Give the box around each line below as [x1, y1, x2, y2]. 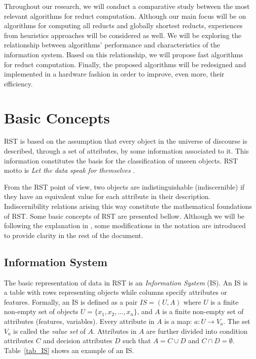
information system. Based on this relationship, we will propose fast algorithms [4, 49, 243, 59]
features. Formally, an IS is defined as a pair [4, 296, 138, 307]
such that [122, 335, 151, 346]
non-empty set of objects [4, 306, 78, 317]
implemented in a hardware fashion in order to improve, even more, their [4, 69, 224, 79]
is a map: [164, 316, 192, 326]
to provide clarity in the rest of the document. [4, 230, 144, 240]
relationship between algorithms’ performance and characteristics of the [4, 40, 220, 50]
